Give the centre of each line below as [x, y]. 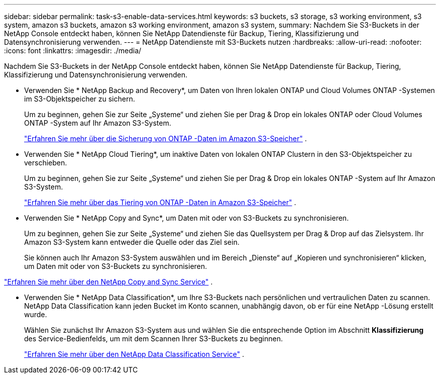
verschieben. [46, 163]
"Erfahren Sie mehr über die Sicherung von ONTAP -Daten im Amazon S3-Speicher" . [166, 138]
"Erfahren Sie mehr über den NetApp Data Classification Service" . [134, 354]
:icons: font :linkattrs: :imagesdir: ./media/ [73, 51]
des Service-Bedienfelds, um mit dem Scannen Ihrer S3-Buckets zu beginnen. [153, 339]
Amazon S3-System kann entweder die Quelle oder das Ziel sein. [132, 242]
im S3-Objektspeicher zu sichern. [80, 99]
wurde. [36, 314]
